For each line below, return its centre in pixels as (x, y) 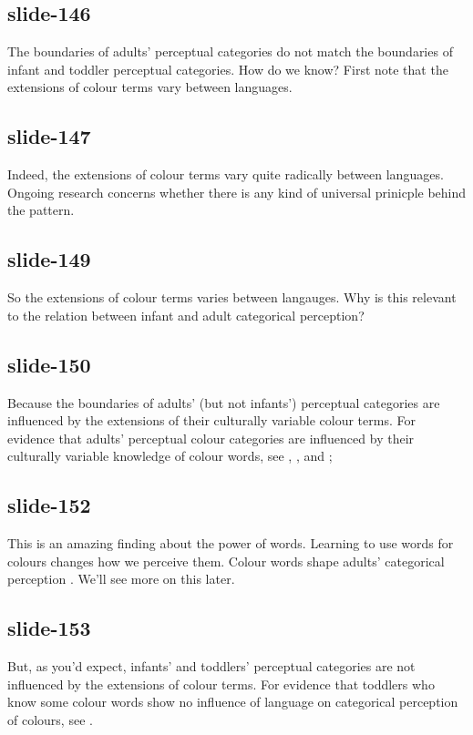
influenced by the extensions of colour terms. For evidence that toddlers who (221, 684)
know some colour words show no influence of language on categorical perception (233, 702)
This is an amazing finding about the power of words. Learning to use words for (231, 543)
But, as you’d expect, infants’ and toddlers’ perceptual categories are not (211, 666)
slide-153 (49, 628)
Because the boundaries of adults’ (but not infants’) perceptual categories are (224, 402)
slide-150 (49, 364)
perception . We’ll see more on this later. (121, 579)
